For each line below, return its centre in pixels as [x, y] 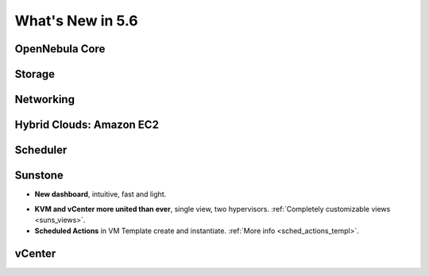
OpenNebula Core [60, 49]
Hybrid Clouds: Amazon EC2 [87, 125]
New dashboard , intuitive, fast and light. [100, 194]
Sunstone [39, 176]
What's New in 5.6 [76, 21]
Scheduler [41, 150]
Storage [35, 74]
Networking [45, 100]
